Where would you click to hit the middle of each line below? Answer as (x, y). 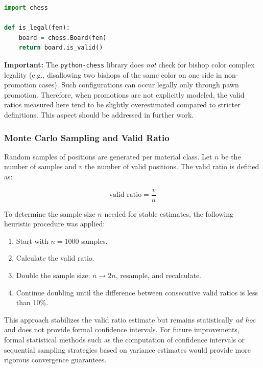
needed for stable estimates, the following (169, 213)
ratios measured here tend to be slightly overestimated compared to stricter (122, 105)
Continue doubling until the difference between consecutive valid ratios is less (137, 292)
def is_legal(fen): (37, 28)
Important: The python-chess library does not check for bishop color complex (129, 64)
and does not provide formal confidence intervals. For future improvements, (122, 329)
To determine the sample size (50, 213)
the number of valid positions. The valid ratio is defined (172, 166)
